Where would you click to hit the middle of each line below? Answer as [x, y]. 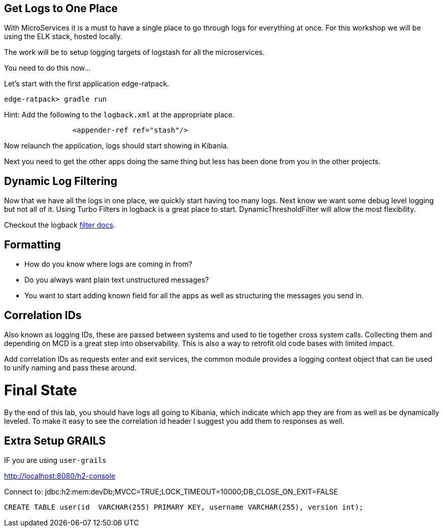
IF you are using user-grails [55, 460]
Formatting [32, 244]
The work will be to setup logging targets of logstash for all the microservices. [134, 52]
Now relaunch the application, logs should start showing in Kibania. [116, 146]
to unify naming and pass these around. [71, 367]
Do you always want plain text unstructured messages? [117, 280]
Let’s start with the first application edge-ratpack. [87, 84]
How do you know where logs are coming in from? [108, 264]
